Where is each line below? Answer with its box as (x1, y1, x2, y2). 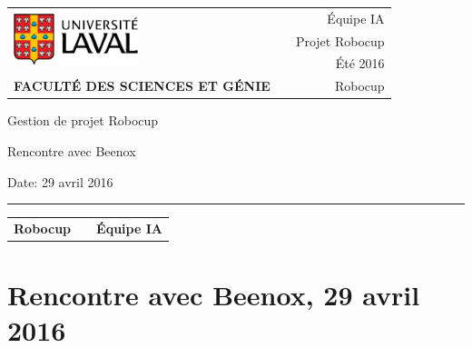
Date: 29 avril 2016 (7, 172, 113, 191)
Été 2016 (335, 54, 385, 73)
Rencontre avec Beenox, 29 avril (7, 276, 420, 313)
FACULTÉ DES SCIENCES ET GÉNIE (14, 76, 270, 95)
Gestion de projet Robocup (7, 111, 159, 130)
